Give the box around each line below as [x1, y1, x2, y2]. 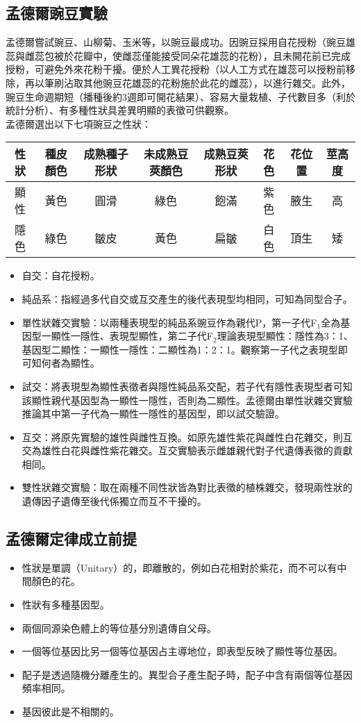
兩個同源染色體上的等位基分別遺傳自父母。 [22, 620, 217, 635]
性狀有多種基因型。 [22, 597, 110, 612]
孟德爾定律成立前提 [6, 528, 137, 549]
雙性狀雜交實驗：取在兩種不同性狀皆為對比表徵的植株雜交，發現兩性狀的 [22, 480, 353, 495]
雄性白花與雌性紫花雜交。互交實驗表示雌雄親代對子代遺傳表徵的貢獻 [41, 443, 353, 458]
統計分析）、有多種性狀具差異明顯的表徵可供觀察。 [6, 103, 234, 117]
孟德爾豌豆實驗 [6, 2, 108, 24]
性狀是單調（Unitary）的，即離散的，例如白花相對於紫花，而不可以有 [22, 560, 337, 574]
